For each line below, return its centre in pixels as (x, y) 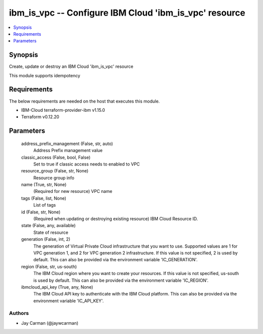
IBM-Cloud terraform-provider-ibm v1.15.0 (63, 110)
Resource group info (54, 178)
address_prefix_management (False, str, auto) (67, 144)
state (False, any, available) (48, 226)
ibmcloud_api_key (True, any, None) (57, 287)
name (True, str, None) (44, 185)
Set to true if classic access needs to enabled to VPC (87, 164)
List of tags (45, 205)
